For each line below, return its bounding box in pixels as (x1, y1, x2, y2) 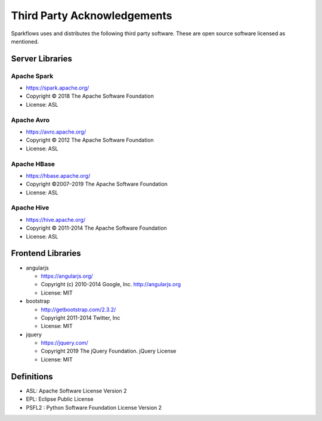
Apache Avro (11, 116, 50, 124)
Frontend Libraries (11, 248, 82, 259)
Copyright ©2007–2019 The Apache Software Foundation (26, 181, 168, 188)
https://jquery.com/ (41, 339, 89, 346)
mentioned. (11, 38, 39, 45)
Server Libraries (11, 54, 73, 64)
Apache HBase (11, 160, 55, 168)
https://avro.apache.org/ (26, 128, 86, 135)
